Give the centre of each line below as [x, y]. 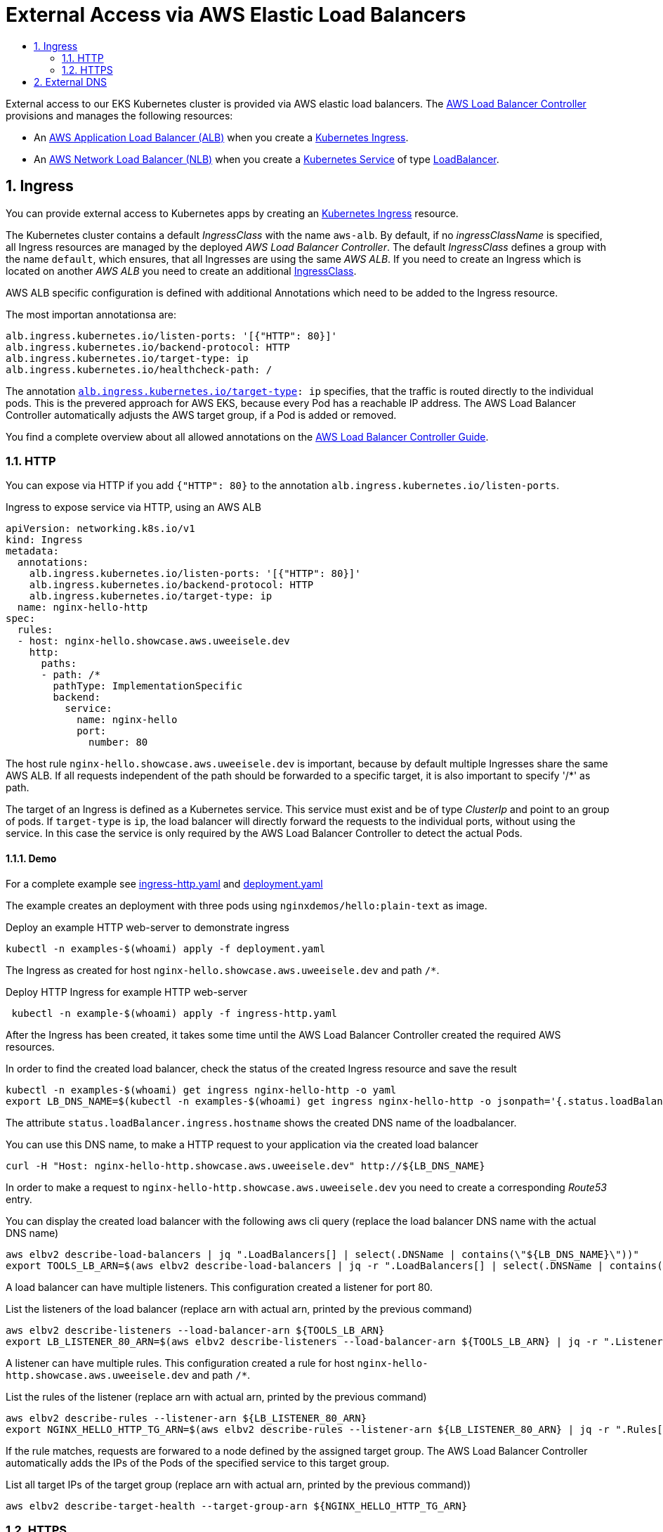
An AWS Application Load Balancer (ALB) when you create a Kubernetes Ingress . [221, 137]
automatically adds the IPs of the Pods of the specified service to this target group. [198, 1462]
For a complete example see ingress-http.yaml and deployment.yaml [164, 883]
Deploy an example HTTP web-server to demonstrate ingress [147, 927]
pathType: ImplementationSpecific [148, 686]
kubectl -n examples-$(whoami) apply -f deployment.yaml [166, 948]
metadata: [32, 551]
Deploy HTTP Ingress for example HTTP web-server [126, 992]
